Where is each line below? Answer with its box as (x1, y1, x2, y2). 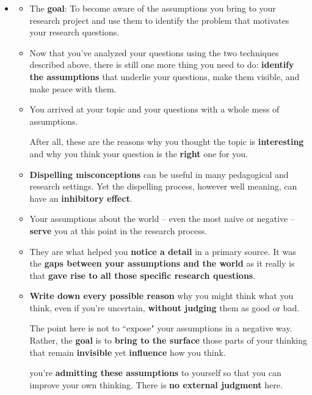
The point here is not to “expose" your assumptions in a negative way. (29, 322, 292, 334)
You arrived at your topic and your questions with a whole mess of (29, 103, 280, 116)
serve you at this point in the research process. (29, 224, 208, 237)
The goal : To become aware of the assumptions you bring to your (29, 2, 276, 14)
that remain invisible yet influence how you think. (29, 345, 226, 358)
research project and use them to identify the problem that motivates (29, 13, 289, 26)
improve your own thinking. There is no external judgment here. (29, 378, 283, 391)
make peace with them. (29, 82, 117, 95)
